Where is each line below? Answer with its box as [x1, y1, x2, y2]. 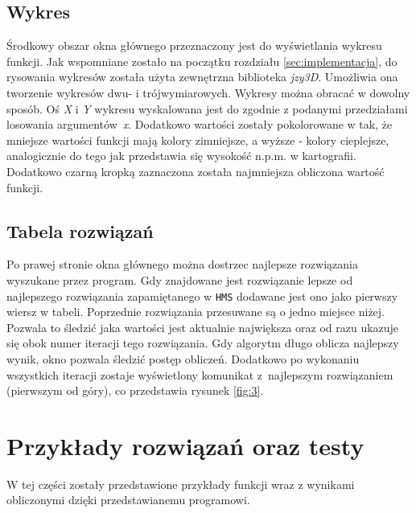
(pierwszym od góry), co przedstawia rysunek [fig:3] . [6, 382, 264, 399]
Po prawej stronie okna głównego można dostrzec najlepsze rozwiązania [6, 256, 358, 273]
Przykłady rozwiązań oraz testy [6, 429, 365, 462]
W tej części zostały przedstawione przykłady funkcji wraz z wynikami [6, 475, 355, 492]
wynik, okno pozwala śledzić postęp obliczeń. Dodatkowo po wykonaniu [6, 350, 360, 367]
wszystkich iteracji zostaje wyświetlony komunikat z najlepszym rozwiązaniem [6, 366, 393, 383]
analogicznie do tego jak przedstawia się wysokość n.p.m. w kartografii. [6, 147, 356, 164]
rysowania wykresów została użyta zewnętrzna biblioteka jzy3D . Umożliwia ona [6, 68, 398, 85]
